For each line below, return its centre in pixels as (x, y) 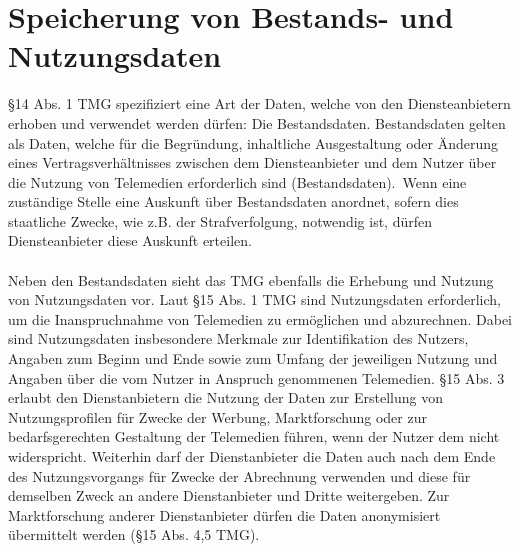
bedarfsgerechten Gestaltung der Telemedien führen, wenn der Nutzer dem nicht (254, 436)
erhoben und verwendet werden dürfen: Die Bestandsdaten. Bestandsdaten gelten (257, 122)
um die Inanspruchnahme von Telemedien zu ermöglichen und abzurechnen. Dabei (260, 318)
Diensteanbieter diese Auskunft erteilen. (130, 240)
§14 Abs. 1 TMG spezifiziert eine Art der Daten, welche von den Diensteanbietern (259, 103)
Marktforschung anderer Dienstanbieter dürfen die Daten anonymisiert (224, 514)
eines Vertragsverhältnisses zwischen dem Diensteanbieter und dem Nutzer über (252, 162)
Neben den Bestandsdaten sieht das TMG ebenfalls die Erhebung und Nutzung (251, 279)
